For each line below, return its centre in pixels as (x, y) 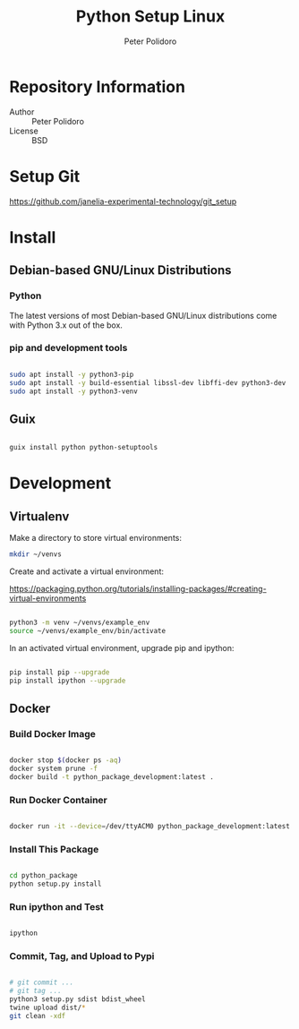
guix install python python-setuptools (84, 448)
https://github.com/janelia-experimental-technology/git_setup (123, 201)
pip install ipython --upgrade (68, 681)
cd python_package (43, 876)
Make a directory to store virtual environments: (95, 538)
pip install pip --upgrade (60, 672)
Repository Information (98, 86)
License (24, 131)
